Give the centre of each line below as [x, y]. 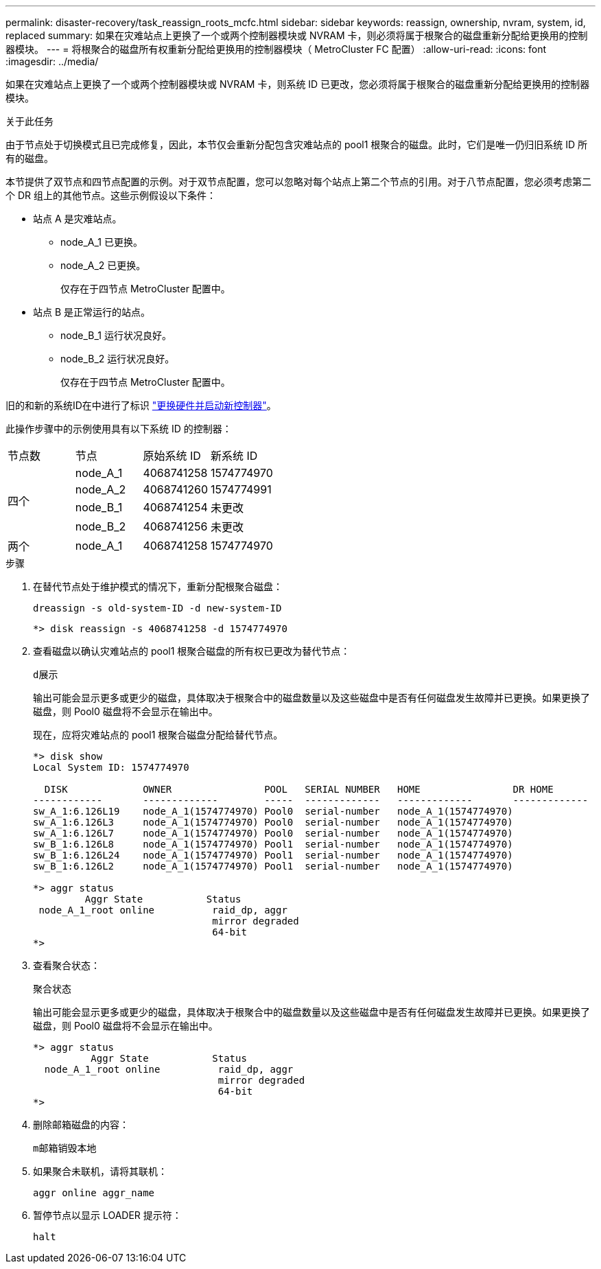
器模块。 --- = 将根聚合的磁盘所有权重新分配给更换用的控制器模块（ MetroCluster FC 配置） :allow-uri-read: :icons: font [276, 49]
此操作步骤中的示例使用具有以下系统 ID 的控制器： [119, 429]
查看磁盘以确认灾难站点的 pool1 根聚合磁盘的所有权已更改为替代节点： [192, 651]
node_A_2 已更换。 [103, 265]
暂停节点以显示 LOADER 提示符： [107, 1215]
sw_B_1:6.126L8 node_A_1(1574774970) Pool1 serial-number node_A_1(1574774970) [273, 844]
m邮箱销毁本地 [65, 1148]
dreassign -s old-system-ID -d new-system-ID [157, 608]
